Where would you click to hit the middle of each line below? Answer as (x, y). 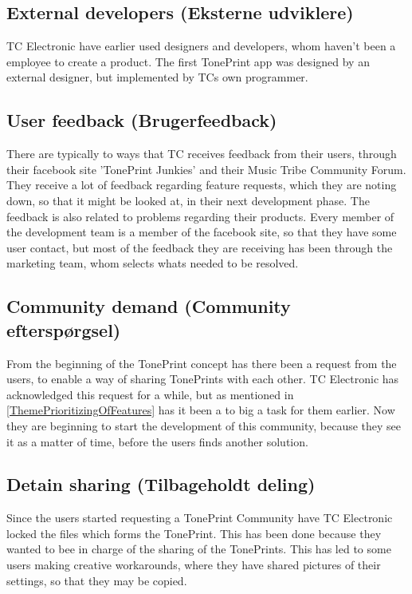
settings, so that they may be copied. (97, 580)
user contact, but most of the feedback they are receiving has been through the (200, 247)
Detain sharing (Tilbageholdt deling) (161, 484)
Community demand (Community (149, 306)
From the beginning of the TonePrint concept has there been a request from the (202, 363)
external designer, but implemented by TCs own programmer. (157, 77)
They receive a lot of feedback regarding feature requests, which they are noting (202, 185)
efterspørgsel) (64, 329)
